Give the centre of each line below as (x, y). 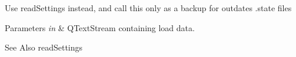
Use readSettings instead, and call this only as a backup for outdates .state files (148, 8)
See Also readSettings (44, 47)
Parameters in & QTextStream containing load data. (100, 27)
